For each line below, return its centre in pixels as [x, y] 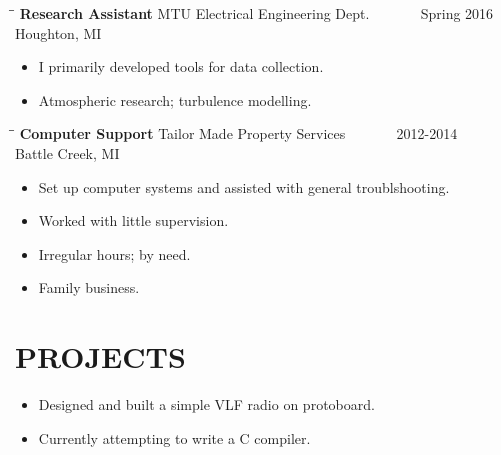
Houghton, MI [58, 32]
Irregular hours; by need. [114, 253]
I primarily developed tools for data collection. [181, 66]
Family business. [89, 287]
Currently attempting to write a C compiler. [174, 437]
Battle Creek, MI [67, 152]
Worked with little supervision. [133, 220]
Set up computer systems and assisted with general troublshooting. [244, 186]
